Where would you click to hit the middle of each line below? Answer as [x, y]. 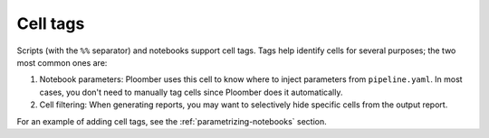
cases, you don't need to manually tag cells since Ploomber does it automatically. [191, 92]
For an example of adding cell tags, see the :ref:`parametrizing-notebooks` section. [172, 121]
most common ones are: [62, 62]
